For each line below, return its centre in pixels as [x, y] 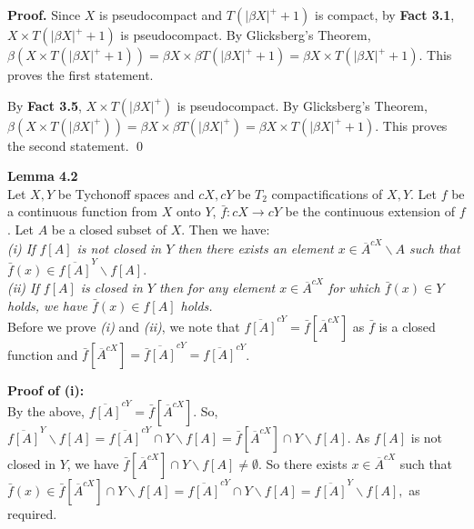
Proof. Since [44, 15]
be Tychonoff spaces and [126, 193]
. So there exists [303, 464]
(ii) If [23, 288]
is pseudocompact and [161, 15]
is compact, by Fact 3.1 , [384, 15]
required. [32, 514]
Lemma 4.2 [43, 176]
